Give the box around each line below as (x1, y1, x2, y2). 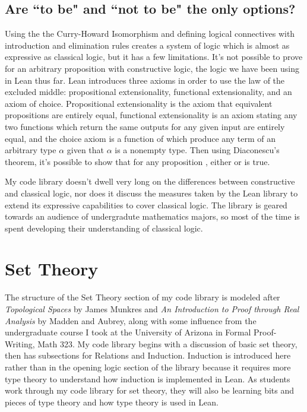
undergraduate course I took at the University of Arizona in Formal (5, 326, 251, 338)
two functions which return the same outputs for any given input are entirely (5, 120, 285, 132)
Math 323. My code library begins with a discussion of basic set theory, (37, 337, 297, 350)
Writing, (5, 337, 35, 350)
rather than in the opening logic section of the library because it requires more (5, 360, 291, 373)
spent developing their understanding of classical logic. (5, 221, 203, 234)
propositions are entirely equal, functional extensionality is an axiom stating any (5, 109, 297, 121)
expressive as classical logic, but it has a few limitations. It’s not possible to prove (5, 50, 303, 63)
